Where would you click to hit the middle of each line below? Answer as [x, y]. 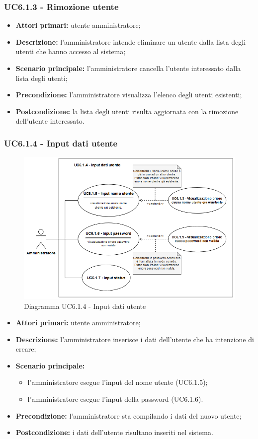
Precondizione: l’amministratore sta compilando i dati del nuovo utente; [129, 415]
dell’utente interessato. [50, 121]
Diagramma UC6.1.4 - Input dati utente [85, 306]
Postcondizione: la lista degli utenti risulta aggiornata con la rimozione [127, 111]
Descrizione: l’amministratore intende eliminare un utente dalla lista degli [131, 41]
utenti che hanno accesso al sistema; [71, 51]
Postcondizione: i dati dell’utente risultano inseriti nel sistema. [114, 432]
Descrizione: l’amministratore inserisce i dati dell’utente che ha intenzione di [135, 339]
